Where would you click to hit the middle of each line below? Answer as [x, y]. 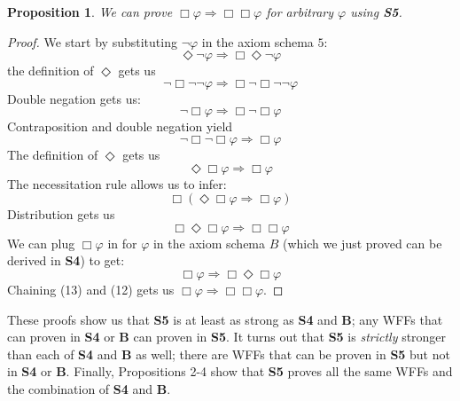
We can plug [41, 243]
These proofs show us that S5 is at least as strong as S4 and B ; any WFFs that [225, 319]
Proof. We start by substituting [92, 41]
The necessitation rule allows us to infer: [117, 183]
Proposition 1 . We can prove [90, 12]
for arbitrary [300, 12]
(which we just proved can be [363, 243]
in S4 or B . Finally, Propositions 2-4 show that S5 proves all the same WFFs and [230, 371]
